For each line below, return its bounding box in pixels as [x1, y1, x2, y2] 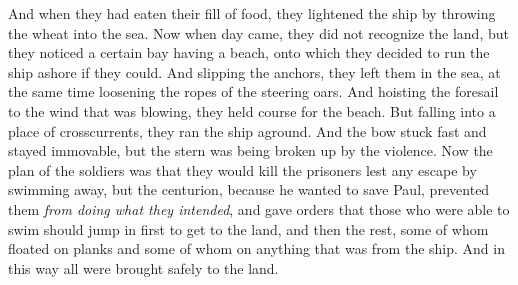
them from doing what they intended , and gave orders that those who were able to [8, 198, 510, 219]
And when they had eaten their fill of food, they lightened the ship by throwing [8, 3, 496, 23]
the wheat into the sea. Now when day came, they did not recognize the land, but [8, 22, 509, 43]
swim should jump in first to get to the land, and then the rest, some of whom [8, 218, 489, 239]
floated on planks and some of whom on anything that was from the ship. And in [8, 238, 505, 259]
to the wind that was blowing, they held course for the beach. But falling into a [8, 100, 496, 121]
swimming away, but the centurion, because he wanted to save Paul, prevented [8, 179, 490, 200]
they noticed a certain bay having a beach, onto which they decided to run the [8, 42, 490, 63]
